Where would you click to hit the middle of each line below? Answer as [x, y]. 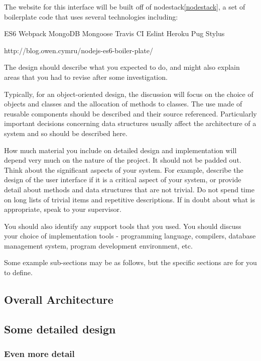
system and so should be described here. [66, 133]
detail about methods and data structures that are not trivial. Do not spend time [129, 189]
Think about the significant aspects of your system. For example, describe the [124, 169]
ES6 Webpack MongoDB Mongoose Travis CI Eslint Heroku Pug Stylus [114, 33]
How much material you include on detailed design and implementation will [120, 150]
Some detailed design [60, 329]
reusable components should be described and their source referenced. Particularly [130, 113]
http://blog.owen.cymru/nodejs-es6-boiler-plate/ [79, 50]
